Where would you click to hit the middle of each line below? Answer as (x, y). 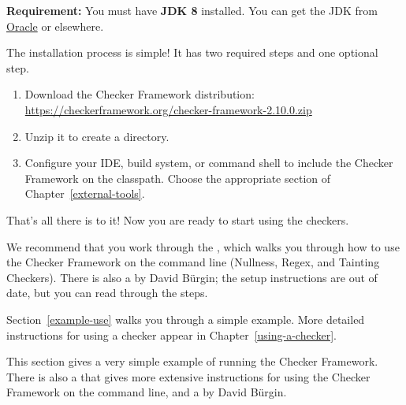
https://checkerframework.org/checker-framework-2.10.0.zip (168, 109)
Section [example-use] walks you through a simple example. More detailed (186, 319)
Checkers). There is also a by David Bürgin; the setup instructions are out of (192, 277)
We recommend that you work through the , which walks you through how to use (203, 246)
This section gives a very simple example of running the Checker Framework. (192, 361)
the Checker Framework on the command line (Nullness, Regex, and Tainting (193, 262)
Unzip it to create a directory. (97, 136)
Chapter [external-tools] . (85, 193)
